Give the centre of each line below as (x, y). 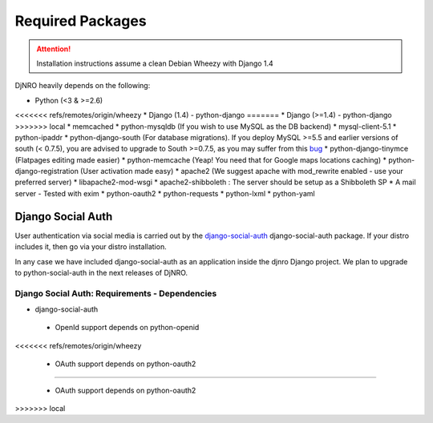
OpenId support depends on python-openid (127, 328)
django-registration (47, 171)
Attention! (54, 49)
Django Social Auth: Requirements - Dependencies (116, 293)
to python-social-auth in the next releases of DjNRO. (101, 272)
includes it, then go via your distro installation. (91, 247)
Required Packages (81, 21)
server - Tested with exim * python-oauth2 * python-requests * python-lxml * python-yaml (165, 193)
